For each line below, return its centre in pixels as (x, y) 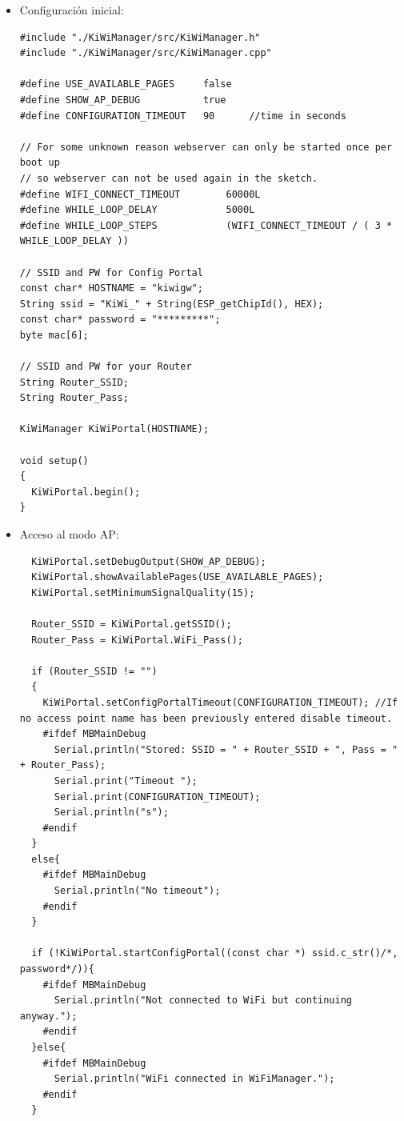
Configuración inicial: (72, 10)
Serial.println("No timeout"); (137, 891)
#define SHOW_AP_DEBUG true (123, 100)
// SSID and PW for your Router (106, 367)
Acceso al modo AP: (69, 534)
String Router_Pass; (74, 398)
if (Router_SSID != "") (94, 671)
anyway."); (48, 1016)
